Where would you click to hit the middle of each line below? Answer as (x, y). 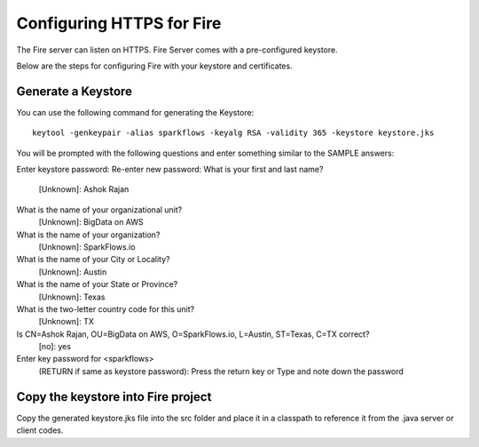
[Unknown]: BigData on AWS (91, 222)
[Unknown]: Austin (73, 272)
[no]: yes (55, 347)
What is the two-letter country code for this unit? (106, 309)
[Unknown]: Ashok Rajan (84, 189)
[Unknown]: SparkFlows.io (87, 247)
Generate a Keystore (75, 91)
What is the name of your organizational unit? (99, 210)
